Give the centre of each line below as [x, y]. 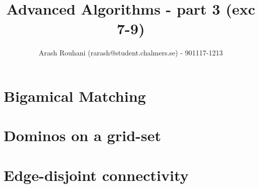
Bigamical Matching [75, 96]
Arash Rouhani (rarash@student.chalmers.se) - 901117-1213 [131, 53]
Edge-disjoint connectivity [96, 175]
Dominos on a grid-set [82, 135]
